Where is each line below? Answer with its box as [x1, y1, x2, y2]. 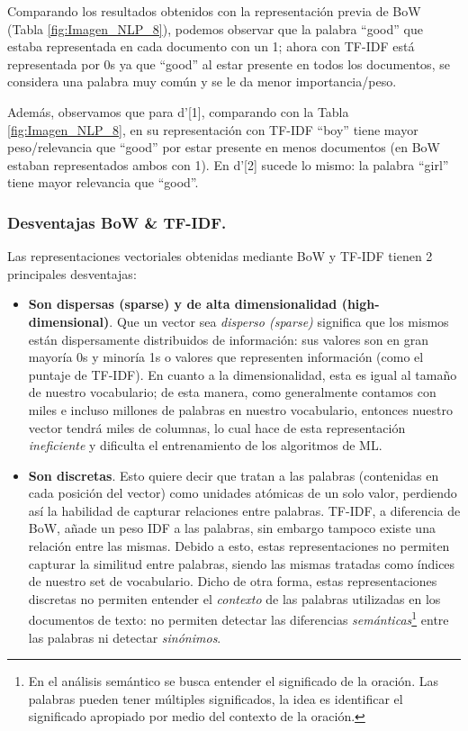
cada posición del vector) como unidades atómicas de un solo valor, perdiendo [28, 483, 457, 502]
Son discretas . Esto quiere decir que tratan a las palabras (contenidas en [28, 465, 439, 484]
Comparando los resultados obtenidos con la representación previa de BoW [7, 2, 421, 20]
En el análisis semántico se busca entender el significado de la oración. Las [28, 672, 438, 690]
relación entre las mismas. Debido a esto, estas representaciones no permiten [28, 537, 450, 555]
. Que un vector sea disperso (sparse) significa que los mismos [109, 311, 449, 330]
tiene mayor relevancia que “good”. [7, 173, 199, 192]
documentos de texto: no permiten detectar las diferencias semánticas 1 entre [28, 608, 449, 629]
